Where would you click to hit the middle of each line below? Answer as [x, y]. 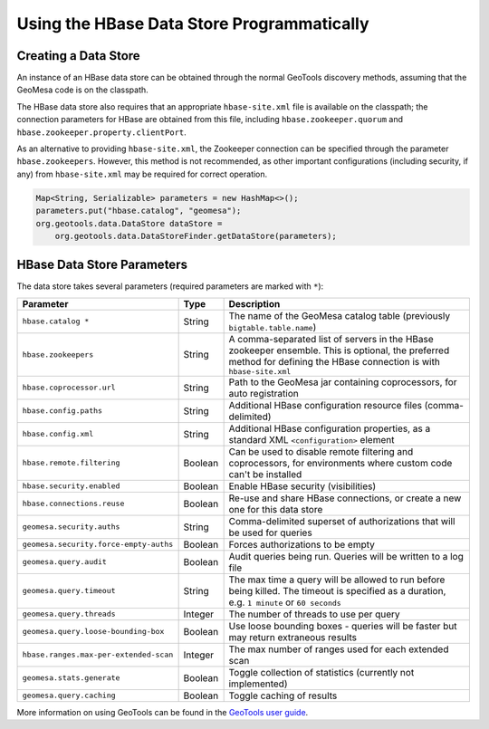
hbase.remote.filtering [71, 463]
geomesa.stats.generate [71, 678]
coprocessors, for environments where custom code [340, 463]
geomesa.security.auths [71, 527]
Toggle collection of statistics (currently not [321, 672]
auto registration [264, 393]
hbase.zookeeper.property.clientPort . [102, 132]
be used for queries [270, 532]
